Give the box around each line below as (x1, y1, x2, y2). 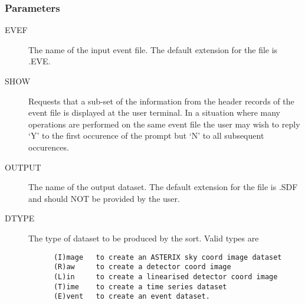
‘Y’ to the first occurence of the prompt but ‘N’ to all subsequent (28, 129, 264, 142)
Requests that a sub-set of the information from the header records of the (28, 94, 294, 107)
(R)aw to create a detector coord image (53, 263, 231, 272)
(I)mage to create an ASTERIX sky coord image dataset (53, 253, 282, 261)
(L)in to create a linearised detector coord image (53, 272, 278, 281)
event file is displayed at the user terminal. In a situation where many (28, 106, 281, 119)
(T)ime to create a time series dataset (53, 282, 227, 291)
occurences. (28, 140, 69, 153)
